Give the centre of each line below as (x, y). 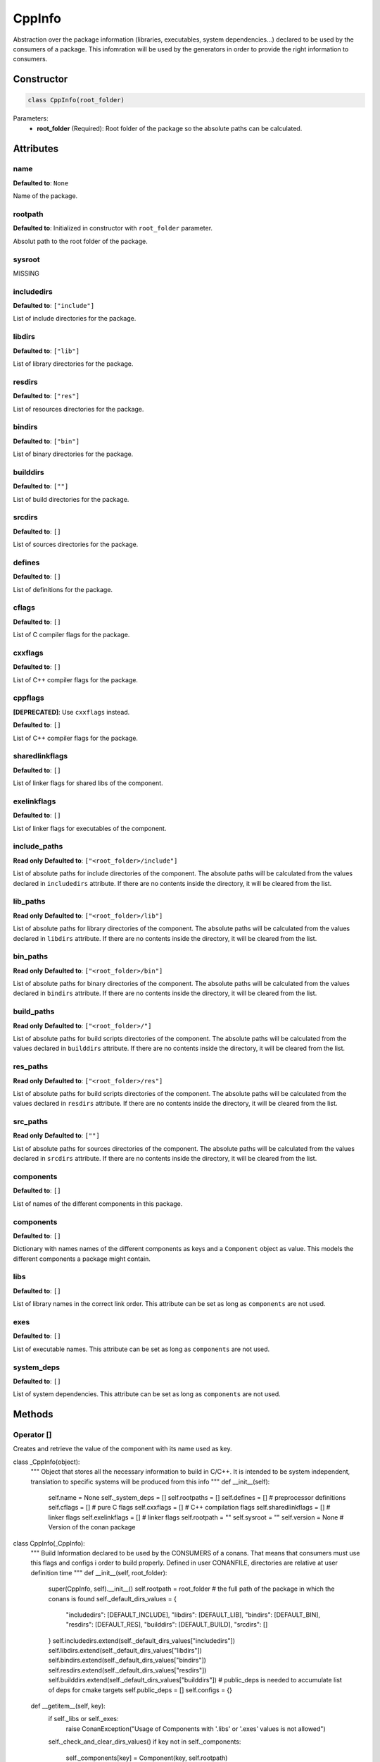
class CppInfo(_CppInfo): (49, 1543)
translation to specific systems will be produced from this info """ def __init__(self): (150, 1481)
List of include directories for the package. (75, 319)
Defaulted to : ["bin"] (46, 441)
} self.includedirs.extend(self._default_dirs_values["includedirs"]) (142, 1640)
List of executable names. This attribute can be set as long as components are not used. (141, 1349)
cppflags (29, 698)
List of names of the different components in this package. (98, 1203)
